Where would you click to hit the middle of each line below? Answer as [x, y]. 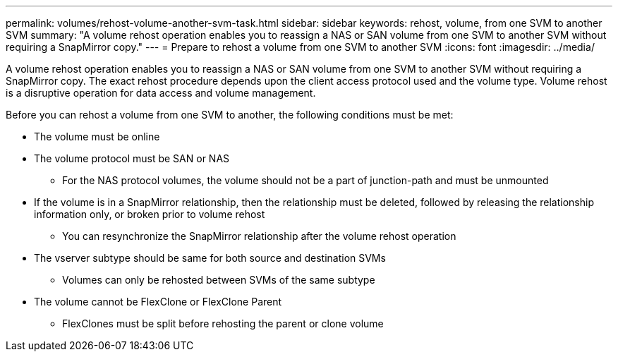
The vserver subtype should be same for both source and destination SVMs [210, 258]
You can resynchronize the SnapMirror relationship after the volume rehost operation [259, 236]
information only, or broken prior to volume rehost [150, 214]
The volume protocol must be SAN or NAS [132, 158]
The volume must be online [97, 137]
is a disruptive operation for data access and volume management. [161, 93]
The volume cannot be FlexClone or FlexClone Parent [158, 302]
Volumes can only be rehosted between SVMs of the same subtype [219, 280]
